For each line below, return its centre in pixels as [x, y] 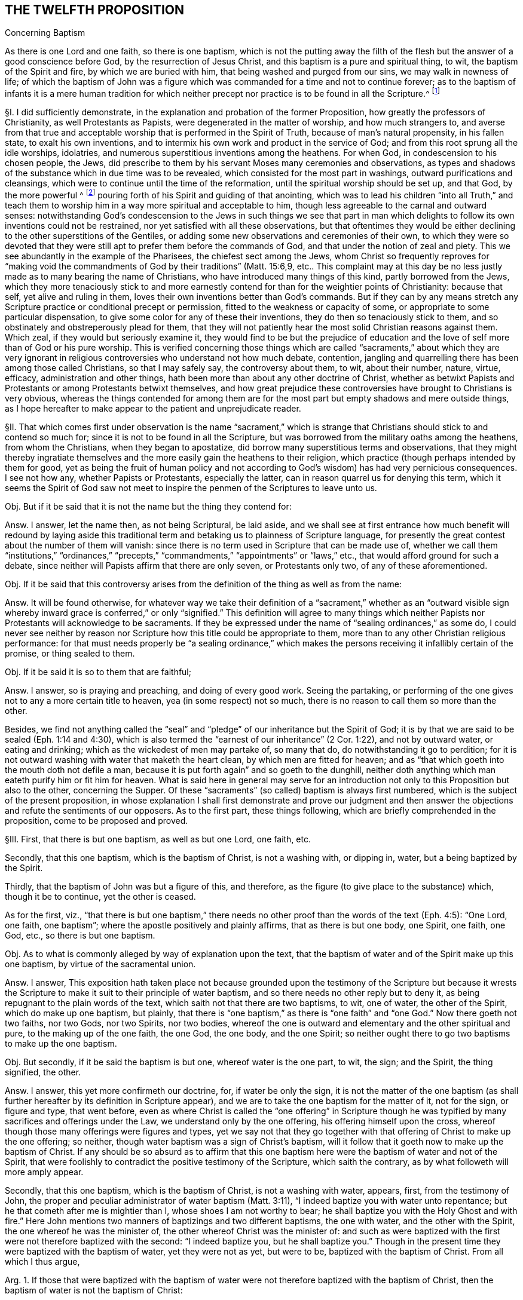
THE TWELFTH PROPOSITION [94, 10]
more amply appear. [44, 1172]
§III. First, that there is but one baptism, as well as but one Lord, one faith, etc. [158, 839]
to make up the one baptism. [61, 1043]
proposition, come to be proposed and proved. [97, 820]
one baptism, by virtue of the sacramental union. [100, 964]
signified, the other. [43, 1072]
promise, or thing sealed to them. [70, 653]
